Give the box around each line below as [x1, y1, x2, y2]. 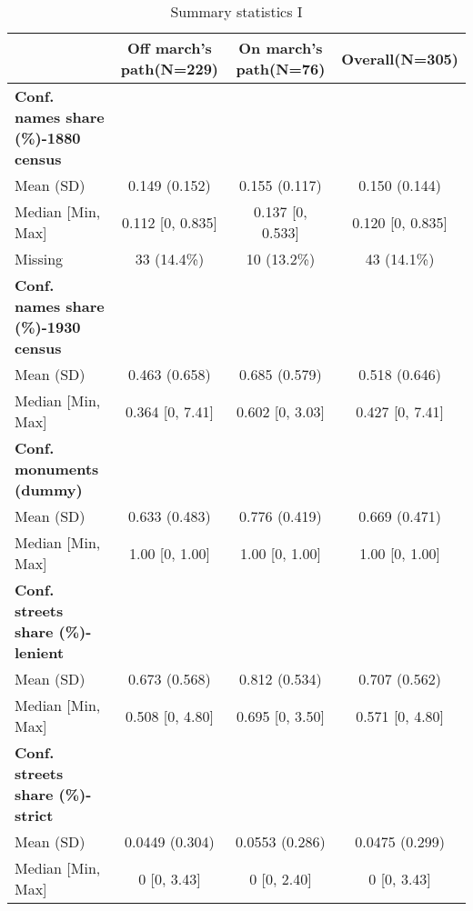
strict [15, 805, 54, 826]
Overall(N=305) [341, 47, 458, 69]
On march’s [238, 37, 323, 58]
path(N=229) [120, 58, 218, 79]
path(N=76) [236, 58, 326, 79]
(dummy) [15, 479, 83, 500]
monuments [15, 458, 99, 479]
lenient [15, 642, 65, 663]
